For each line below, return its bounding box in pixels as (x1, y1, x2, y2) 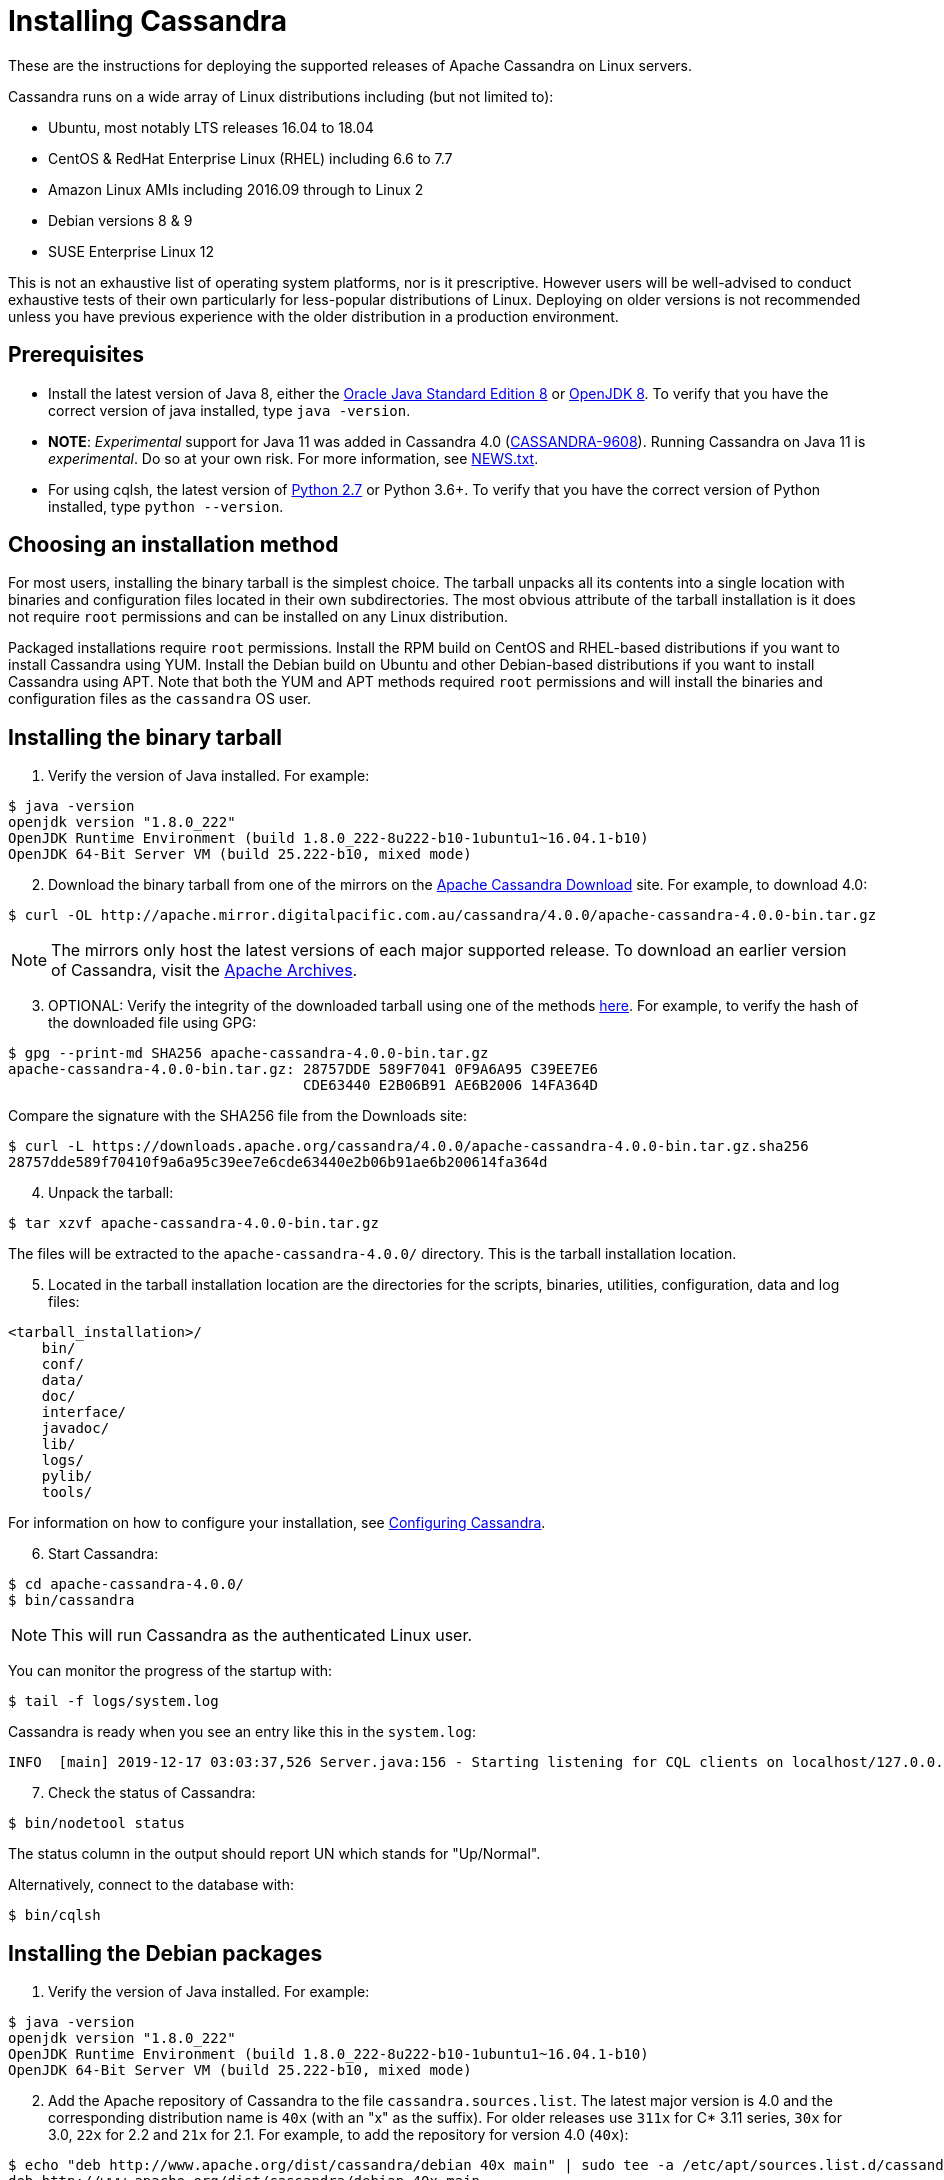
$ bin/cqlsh (8, 1907, 101, 1924)
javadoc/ (41, 1420, 110, 1437)
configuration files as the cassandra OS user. (8, 690, 312, 708)
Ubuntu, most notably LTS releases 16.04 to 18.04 (48, 118, 374, 136)
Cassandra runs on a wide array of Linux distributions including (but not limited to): (8, 87, 554, 105)
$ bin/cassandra (8, 1592, 135, 1609)
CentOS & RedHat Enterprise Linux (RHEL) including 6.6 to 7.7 (48, 149, 453, 167)
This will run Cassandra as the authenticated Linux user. (51, 1625, 473, 1646)
